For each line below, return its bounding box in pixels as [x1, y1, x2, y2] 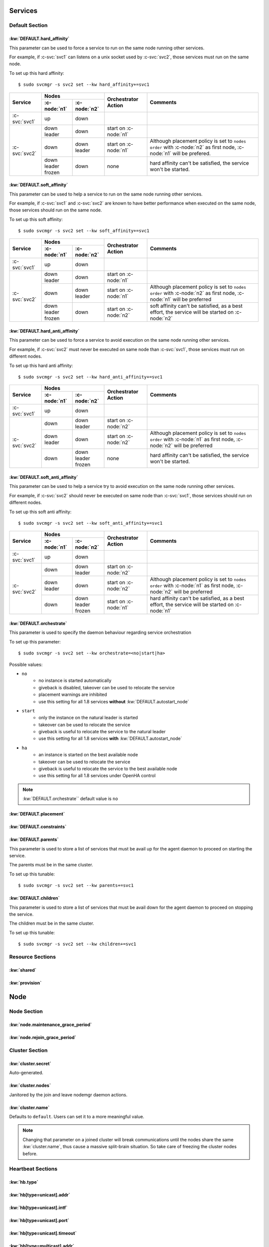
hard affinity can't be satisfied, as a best [149, 595, 244, 602]
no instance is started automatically [38, 677, 112, 683]
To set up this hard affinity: [9, 70, 64, 76]
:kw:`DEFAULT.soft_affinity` [9, 182, 68, 188]
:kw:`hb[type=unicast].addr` [9, 1192, 71, 1198]
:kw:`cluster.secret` [9, 1060, 52, 1066]
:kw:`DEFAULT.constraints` [9, 824, 67, 830]
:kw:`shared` [9, 967, 37, 973]
